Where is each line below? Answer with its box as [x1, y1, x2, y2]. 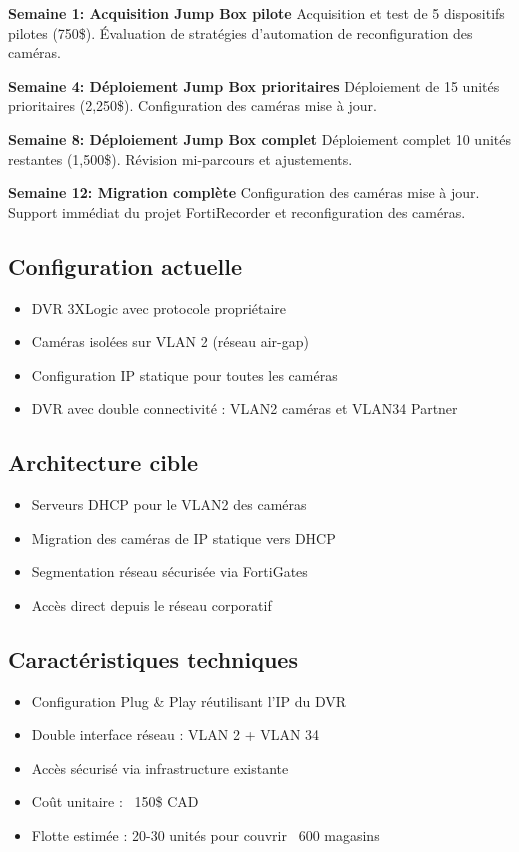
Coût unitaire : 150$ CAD [31, 791, 199, 812]
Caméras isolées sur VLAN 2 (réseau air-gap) [31, 331, 309, 352]
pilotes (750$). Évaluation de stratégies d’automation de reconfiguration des [8, 22, 473, 43]
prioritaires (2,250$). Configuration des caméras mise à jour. [8, 95, 377, 116]
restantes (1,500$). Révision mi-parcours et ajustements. [8, 148, 353, 169]
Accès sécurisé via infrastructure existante [31, 757, 289, 778]
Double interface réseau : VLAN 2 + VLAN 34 [31, 724, 320, 745]
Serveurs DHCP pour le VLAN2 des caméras [31, 494, 307, 515]
